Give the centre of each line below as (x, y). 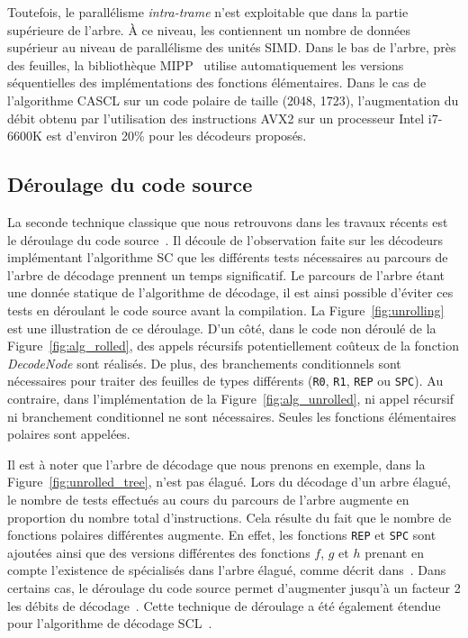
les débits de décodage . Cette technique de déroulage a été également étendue (224, 605)
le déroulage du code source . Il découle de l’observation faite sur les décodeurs (225, 239)
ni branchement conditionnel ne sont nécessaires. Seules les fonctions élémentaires (232, 416)
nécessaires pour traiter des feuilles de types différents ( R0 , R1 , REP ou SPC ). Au (225, 381)
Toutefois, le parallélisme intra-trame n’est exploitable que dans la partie (208, 12)
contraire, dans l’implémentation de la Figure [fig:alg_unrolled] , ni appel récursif (231, 398)
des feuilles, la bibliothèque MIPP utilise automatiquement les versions (206, 64)
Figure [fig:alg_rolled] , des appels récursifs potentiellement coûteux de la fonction (233, 346)
